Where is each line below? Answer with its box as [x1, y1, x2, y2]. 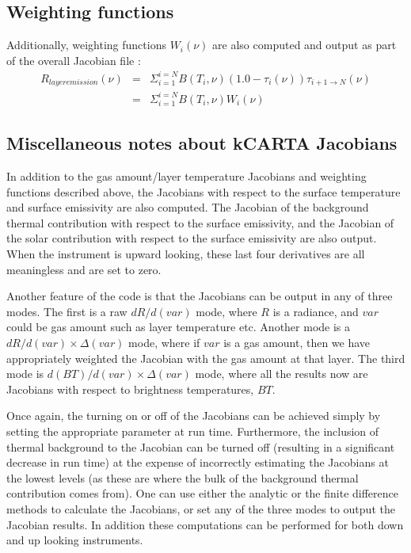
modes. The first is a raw [6, 303, 127, 319]
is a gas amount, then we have [223, 334, 371, 351]
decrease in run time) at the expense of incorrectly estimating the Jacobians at [6, 454, 389, 471]
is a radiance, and [272, 303, 359, 319]
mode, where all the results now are [195, 365, 368, 382]
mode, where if [128, 334, 200, 351]
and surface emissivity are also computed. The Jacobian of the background [6, 199, 369, 215]
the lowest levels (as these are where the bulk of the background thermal [6, 469, 359, 486]
